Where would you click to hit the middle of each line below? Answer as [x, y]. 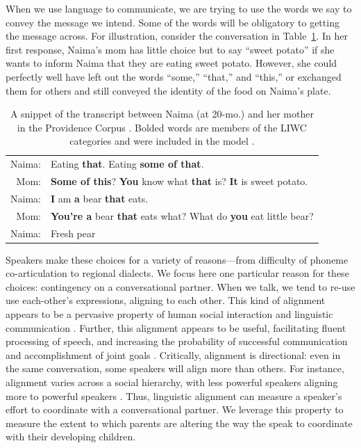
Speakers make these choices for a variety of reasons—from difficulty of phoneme [177, 259]
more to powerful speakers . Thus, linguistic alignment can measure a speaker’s [174, 395]
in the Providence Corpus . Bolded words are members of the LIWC [162, 127]
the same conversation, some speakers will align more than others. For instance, [175, 368]
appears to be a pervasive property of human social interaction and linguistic [169, 314]
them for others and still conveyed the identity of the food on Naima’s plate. [168, 90]
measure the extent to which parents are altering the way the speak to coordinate [179, 423]
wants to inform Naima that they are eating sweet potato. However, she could [171, 63]
